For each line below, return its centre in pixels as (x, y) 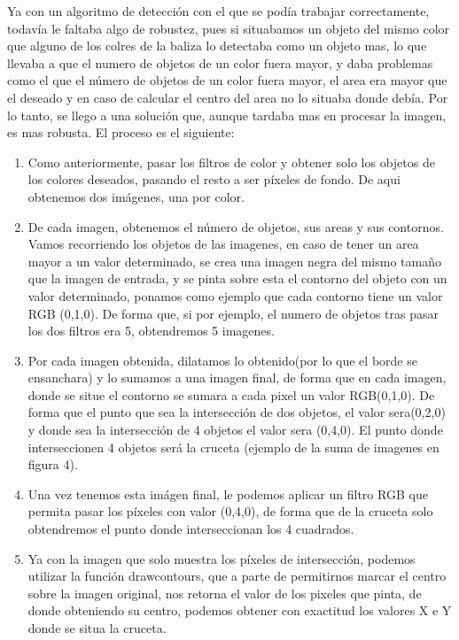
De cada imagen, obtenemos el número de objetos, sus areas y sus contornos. (236, 226)
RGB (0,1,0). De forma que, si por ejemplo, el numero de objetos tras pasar (233, 313)
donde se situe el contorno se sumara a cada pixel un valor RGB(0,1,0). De (231, 394)
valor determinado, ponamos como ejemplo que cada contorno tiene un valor (235, 295)
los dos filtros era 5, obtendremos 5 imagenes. (151, 331)
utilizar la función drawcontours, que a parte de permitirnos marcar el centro (237, 576)
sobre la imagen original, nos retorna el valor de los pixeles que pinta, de (225, 593)
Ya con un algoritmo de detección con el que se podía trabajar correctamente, (218, 11)
